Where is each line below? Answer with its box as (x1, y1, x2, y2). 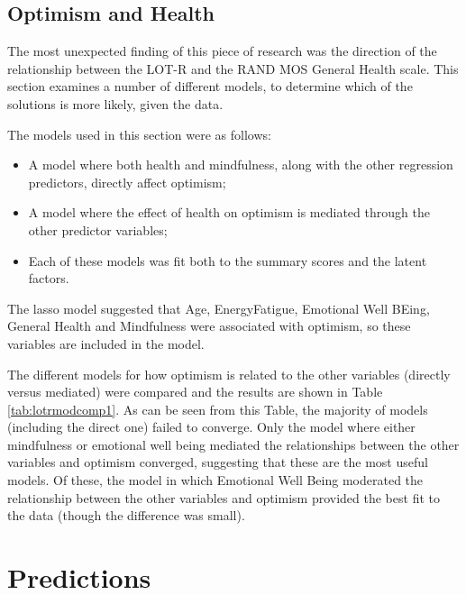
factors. (28, 269, 69, 288)
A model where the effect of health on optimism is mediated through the (28, 203, 430, 222)
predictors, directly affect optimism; (28, 172, 226, 191)
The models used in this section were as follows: (7, 124, 271, 143)
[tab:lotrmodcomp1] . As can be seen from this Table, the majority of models (7, 399, 428, 418)
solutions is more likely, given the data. (7, 94, 224, 113)
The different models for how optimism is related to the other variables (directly (7, 364, 451, 383)
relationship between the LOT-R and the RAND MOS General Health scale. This (7, 59, 459, 78)
